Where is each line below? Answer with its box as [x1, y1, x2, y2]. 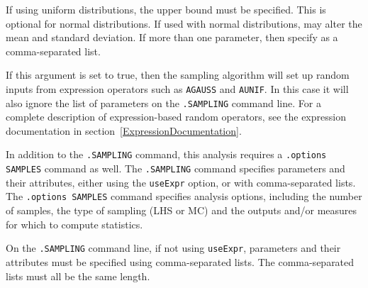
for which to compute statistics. [6, 216, 143, 231]
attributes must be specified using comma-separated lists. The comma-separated [6, 254, 355, 269]
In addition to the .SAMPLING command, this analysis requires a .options [6, 147, 327, 162]
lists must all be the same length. [6, 268, 150, 283]
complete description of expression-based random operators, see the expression [6, 109, 346, 124]
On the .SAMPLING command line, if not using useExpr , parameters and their [6, 240, 341, 255]
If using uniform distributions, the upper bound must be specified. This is [6, 2, 326, 16]
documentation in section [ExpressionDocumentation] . [6, 123, 242, 138]
